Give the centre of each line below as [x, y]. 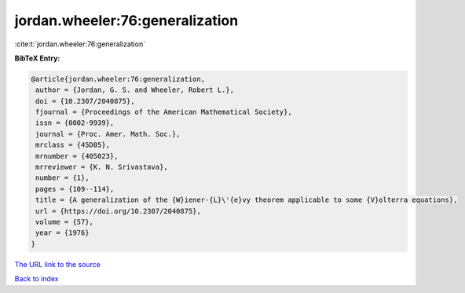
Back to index [37, 279]
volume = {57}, [65, 222]
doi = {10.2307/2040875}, [85, 101]
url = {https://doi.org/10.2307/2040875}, [119, 211]
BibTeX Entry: [37, 58]
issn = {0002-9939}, [75, 123]
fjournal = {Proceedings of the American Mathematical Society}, [164, 112]
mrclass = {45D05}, [73, 145]
